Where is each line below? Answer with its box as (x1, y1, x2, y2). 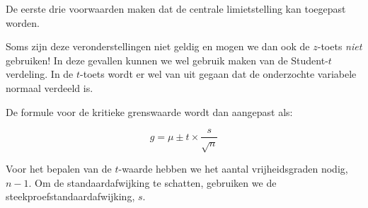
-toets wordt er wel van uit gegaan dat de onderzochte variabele (80, 67, 357, 81)
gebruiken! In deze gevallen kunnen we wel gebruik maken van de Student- (6, 52, 328, 67)
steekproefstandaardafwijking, (6, 189, 135, 204)
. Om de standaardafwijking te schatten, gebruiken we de (28, 175, 277, 190)
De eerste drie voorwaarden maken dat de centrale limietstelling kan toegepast (6, 1, 346, 16)
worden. (6, 15, 40, 30)
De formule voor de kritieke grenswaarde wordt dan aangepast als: (6, 104, 293, 119)
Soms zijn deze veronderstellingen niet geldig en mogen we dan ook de (6, 39, 310, 54)
